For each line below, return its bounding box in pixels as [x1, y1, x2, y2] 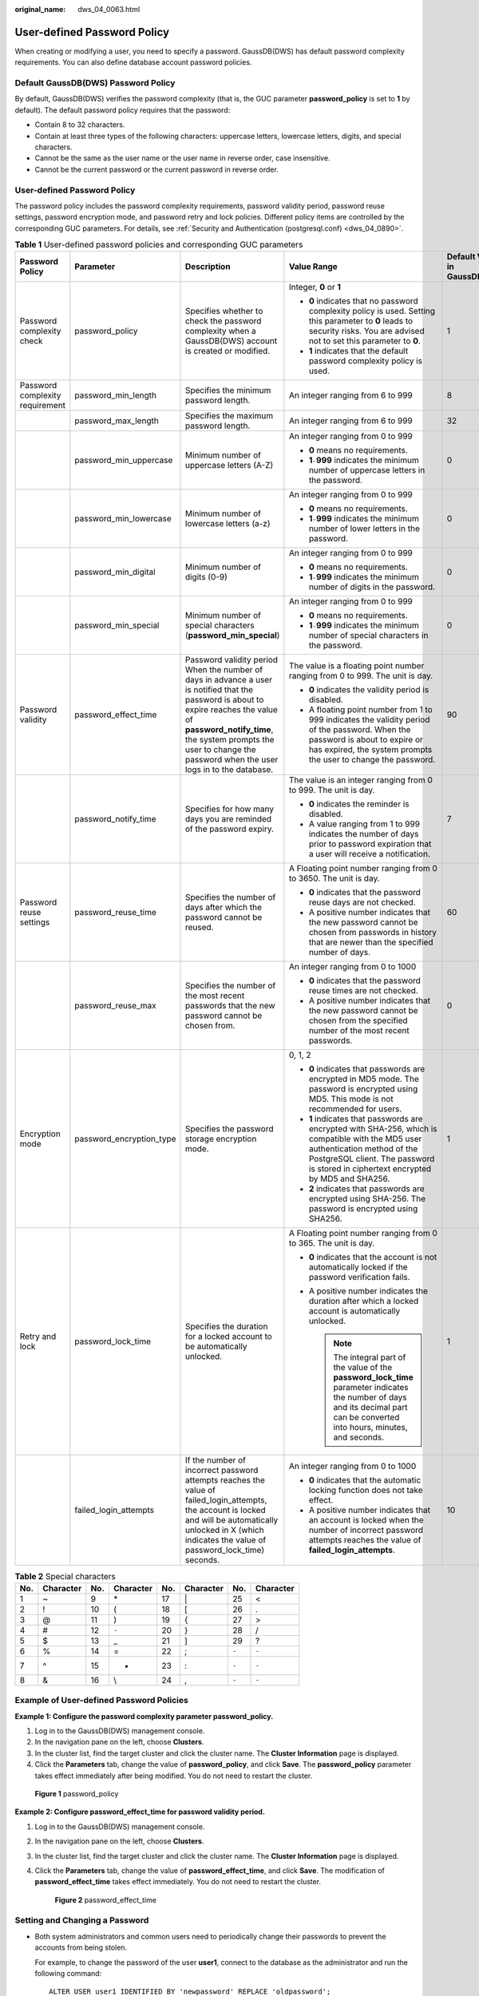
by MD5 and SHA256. [308, 1174, 390, 1185]
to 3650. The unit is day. [288, 873, 380, 884]
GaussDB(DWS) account [184, 335, 278, 347]
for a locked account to [184, 1331, 273, 1342]
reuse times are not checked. [308, 985, 418, 996]
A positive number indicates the [308, 1285, 429, 1297]
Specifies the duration [184, 1321, 268, 1333]
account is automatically [308, 1305, 401, 1317]
